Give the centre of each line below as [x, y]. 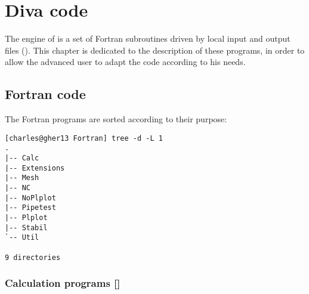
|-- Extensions [35, 168]
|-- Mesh [22, 178]
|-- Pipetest [30, 208]
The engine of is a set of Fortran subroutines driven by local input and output [148, 38]
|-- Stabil [26, 228]
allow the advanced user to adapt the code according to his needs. [125, 62]
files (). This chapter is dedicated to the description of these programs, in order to [155, 50]
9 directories [33, 257]
